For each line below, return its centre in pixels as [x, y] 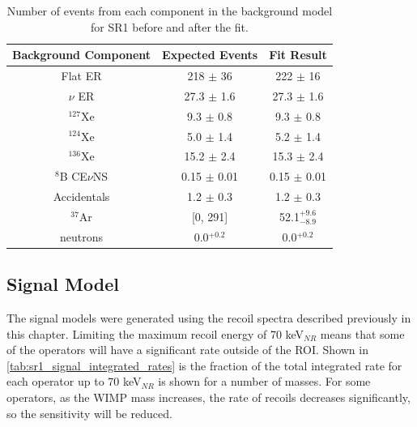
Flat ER [81, 76]
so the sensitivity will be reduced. [89, 413]
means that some [362, 333]
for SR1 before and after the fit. [170, 26]
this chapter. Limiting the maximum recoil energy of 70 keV [155, 333]
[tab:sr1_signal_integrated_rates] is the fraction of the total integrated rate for [204, 365]
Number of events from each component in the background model [170, 11]
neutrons [82, 236]
